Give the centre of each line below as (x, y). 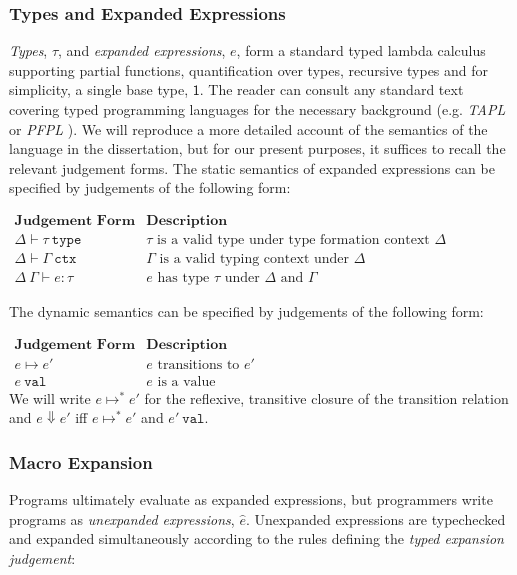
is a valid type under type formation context (293, 240)
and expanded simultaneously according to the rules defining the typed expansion (256, 538)
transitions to (198, 364)
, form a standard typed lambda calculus (361, 50)
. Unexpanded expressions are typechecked (375, 518)
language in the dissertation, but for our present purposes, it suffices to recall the (257, 148)
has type (183, 278)
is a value (186, 381)
